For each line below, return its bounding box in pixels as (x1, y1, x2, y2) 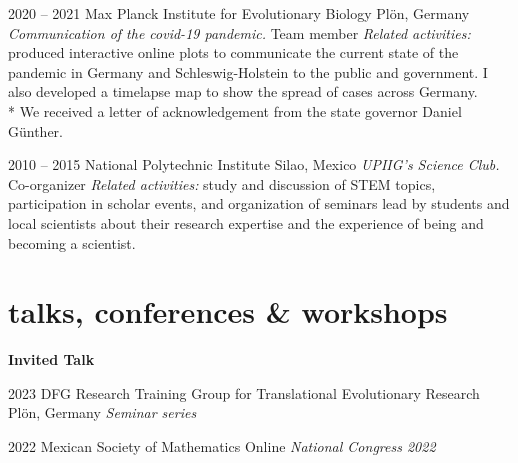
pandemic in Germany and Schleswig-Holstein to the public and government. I (8, 61, 488, 82)
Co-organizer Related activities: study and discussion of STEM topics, (8, 173, 436, 194)
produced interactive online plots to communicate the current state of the (8, 42, 459, 63)
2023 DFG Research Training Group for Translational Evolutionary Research (8, 382, 480, 403)
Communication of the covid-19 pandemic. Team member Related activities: (8, 22, 471, 43)
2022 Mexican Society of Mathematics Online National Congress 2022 (8, 436, 436, 457)
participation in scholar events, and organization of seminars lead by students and (8, 193, 510, 214)
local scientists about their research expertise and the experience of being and (8, 212, 484, 233)
